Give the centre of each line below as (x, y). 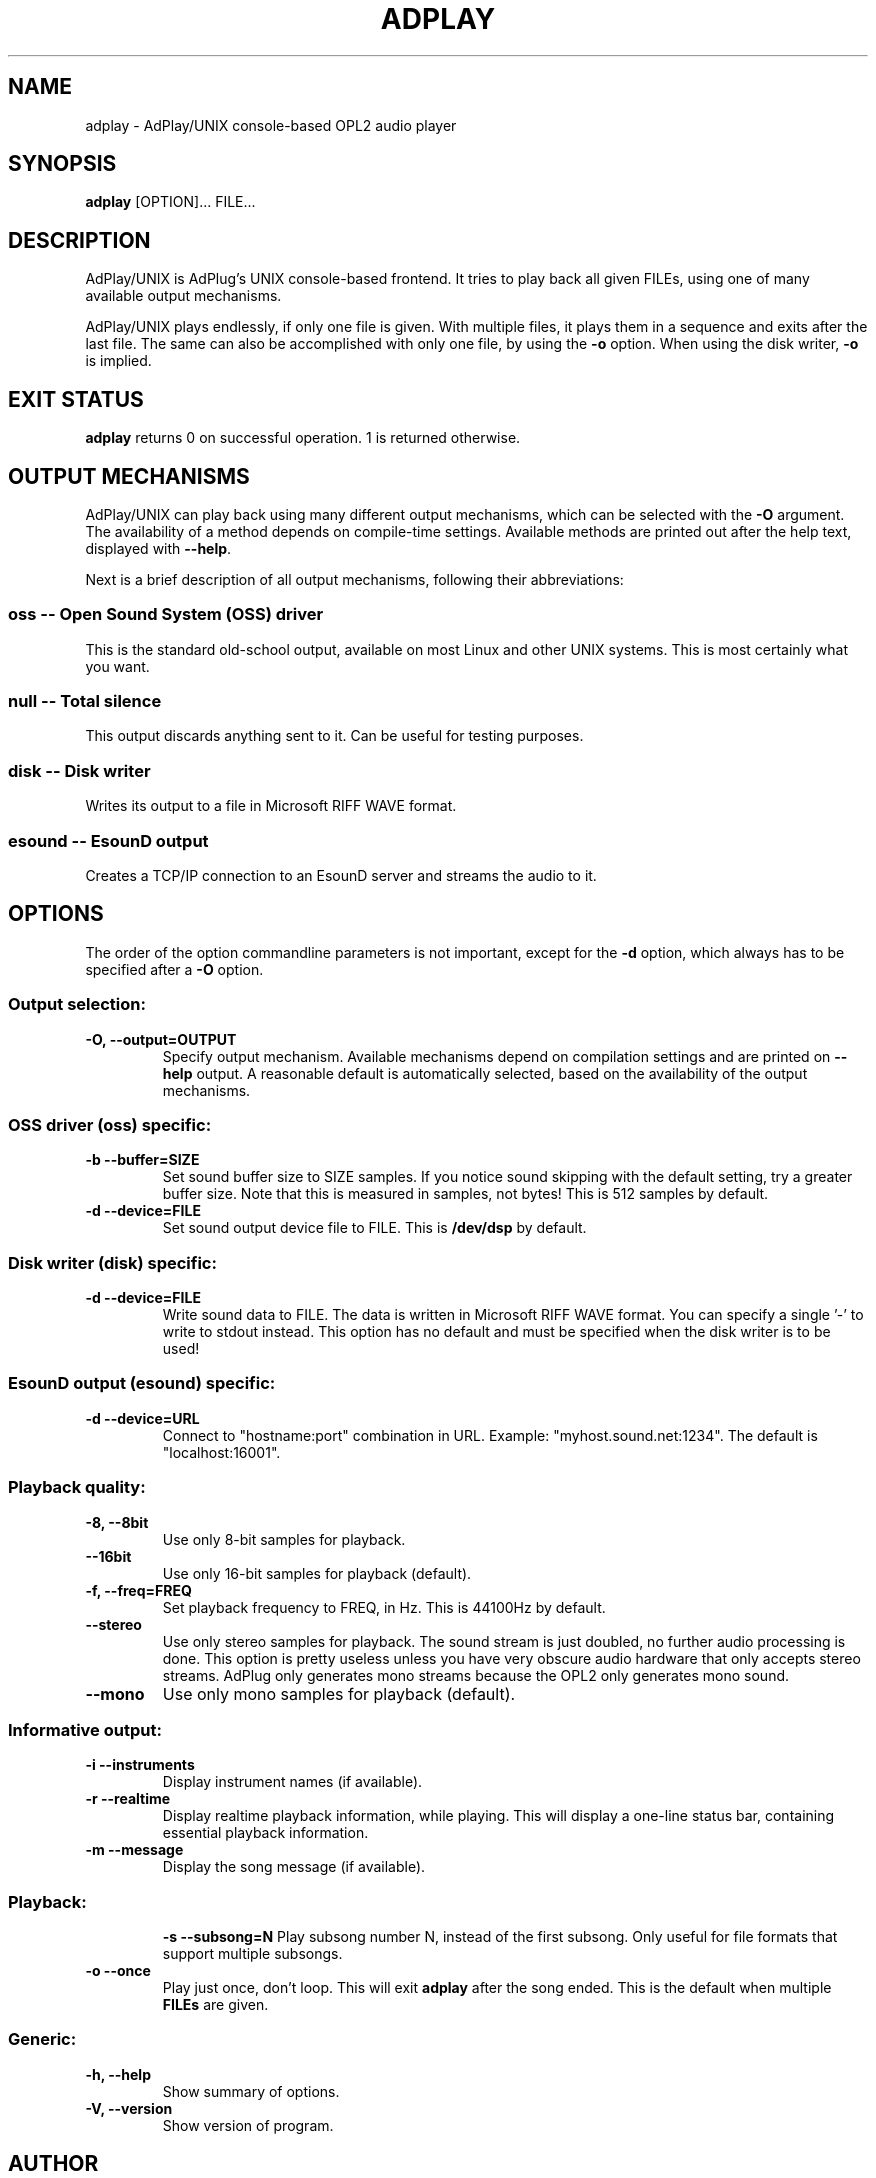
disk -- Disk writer (79, 770)
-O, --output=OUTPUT (161, 1039)
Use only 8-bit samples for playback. (284, 1539)
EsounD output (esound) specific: (142, 1383)
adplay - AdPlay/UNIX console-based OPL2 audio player (271, 125)
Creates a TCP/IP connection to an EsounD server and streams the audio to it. (341, 875)
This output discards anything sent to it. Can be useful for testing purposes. (334, 736)
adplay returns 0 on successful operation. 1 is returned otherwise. (303, 438)
